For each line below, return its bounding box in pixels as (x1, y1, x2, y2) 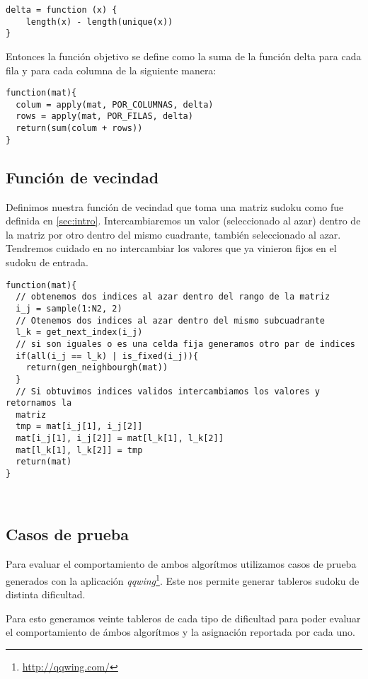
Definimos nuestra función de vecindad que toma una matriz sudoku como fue (6, 199, 344, 214)
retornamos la (6, 398, 72, 409)
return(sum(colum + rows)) (16, 123, 143, 134)
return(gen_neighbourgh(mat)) (25, 363, 168, 373)
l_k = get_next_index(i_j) (16, 327, 143, 338)
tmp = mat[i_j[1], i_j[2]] (16, 421, 143, 432)
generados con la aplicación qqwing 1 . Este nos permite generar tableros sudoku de (6, 571, 360, 588)
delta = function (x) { (6, 5, 117, 15)
